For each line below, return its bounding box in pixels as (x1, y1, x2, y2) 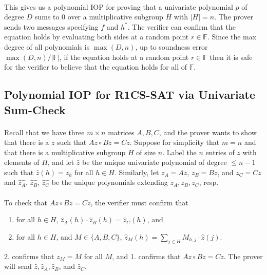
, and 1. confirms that (112, 250, 181, 261)
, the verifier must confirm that (90, 197, 188, 207)
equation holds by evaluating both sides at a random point (4, 31, 189, 42)
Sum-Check (4, 101, 66, 117)
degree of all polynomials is (4, 41, 90, 52)
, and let (47, 157, 74, 167)
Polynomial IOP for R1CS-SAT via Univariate (4, 87, 255, 102)
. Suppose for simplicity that (129, 137, 220, 147)
